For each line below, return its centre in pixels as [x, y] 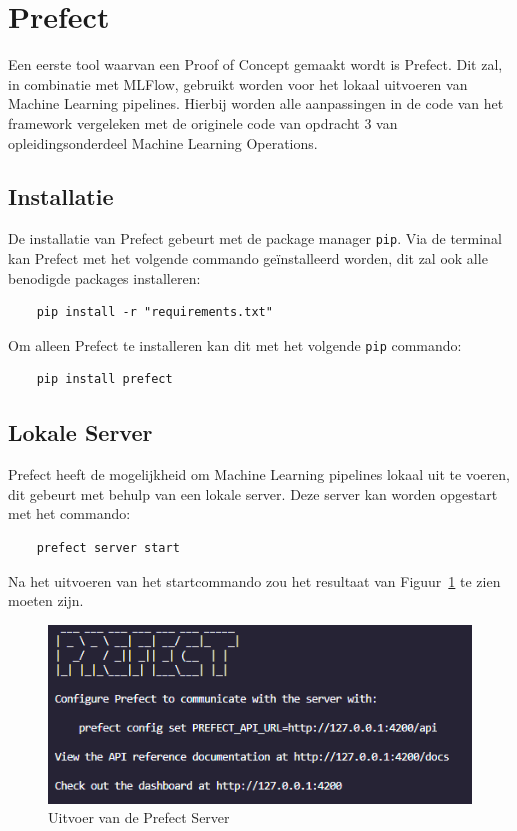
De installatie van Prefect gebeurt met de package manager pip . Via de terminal [255, 238]
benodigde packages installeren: [104, 277]
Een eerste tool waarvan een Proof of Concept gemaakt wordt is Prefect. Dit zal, [255, 64]
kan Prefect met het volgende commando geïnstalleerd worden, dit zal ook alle [248, 257]
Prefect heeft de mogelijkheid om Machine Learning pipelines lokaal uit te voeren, [259, 474]
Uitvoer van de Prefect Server [139, 817]
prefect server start [108, 547]
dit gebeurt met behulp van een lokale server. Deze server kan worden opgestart [253, 493]
